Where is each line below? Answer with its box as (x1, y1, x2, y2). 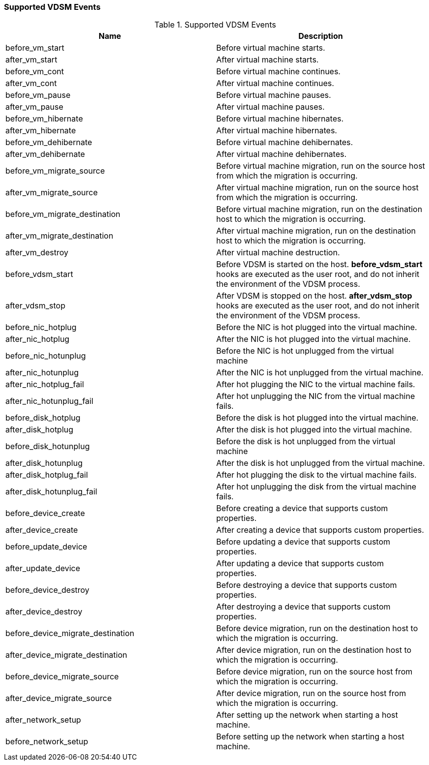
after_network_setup (5, 715, 81, 725)
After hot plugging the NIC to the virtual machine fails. (216, 379, 415, 390)
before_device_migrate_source (5, 672, 119, 682)
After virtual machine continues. (216, 78, 334, 89)
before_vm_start (5, 43, 64, 53)
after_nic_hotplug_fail (5, 379, 84, 390)
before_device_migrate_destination (5, 628, 135, 639)
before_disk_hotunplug (5, 441, 90, 452)
